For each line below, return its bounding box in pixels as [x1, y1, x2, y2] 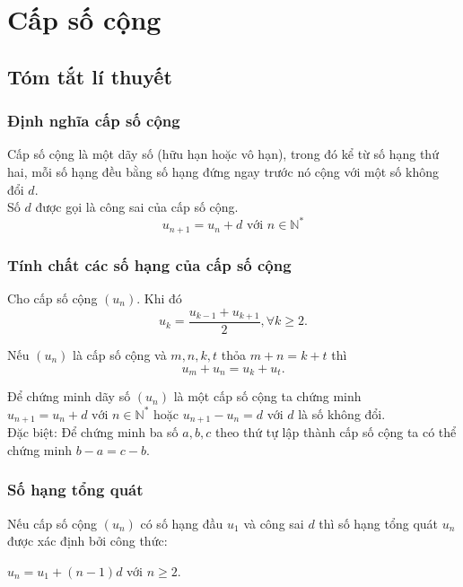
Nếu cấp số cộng [7, 513, 98, 532]
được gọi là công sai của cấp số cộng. [35, 197, 239, 216]
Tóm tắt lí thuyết [7, 62, 172, 90]
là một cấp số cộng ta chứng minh [173, 387, 362, 406]
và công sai [243, 513, 304, 532]
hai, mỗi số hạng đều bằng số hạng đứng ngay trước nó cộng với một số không [7, 162, 439, 180]
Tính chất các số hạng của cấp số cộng [7, 253, 292, 276]
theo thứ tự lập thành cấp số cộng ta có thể [214, 423, 457, 442]
